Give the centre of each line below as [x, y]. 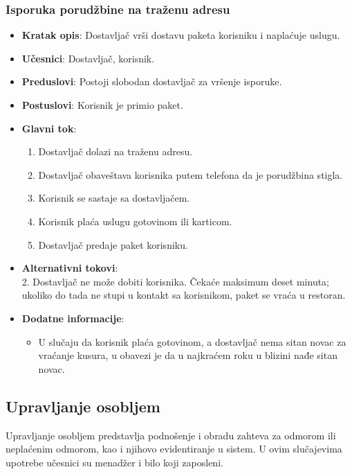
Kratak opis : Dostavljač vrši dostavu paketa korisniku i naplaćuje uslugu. [181, 35]
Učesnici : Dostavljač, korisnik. [88, 58]
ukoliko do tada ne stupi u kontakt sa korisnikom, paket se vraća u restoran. [184, 295]
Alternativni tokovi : [70, 268]
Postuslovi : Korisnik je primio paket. [102, 105]
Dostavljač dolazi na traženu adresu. [115, 151]
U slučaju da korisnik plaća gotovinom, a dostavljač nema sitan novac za [192, 341]
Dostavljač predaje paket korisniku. [113, 244]
